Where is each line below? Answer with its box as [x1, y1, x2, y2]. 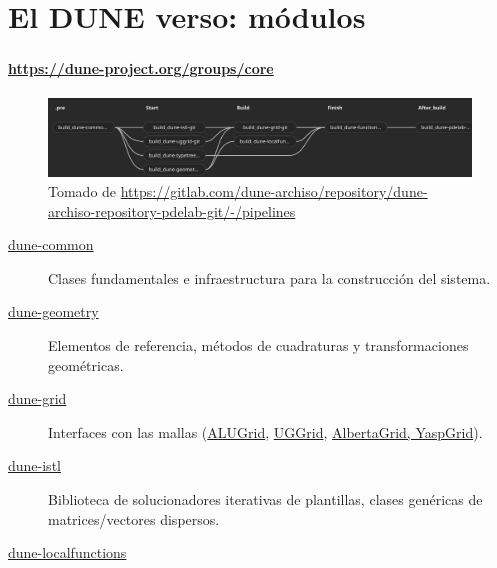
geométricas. [48, 354, 124, 375]
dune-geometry [8, 301, 99, 322]
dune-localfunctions [8, 542, 127, 563]
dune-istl [8, 455, 61, 476]
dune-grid [8, 388, 67, 409]
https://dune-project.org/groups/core [8, 58, 274, 79]
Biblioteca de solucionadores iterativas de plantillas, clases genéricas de [48, 488, 483, 509]
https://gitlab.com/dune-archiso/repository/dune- [120, 181, 428, 201]
